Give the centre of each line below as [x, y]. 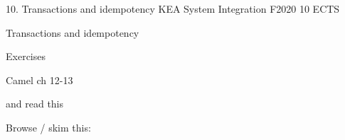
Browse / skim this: [48, 127]
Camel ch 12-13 [39, 80]
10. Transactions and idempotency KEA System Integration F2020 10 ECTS [173, 8]
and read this [35, 104]
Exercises [26, 56]
